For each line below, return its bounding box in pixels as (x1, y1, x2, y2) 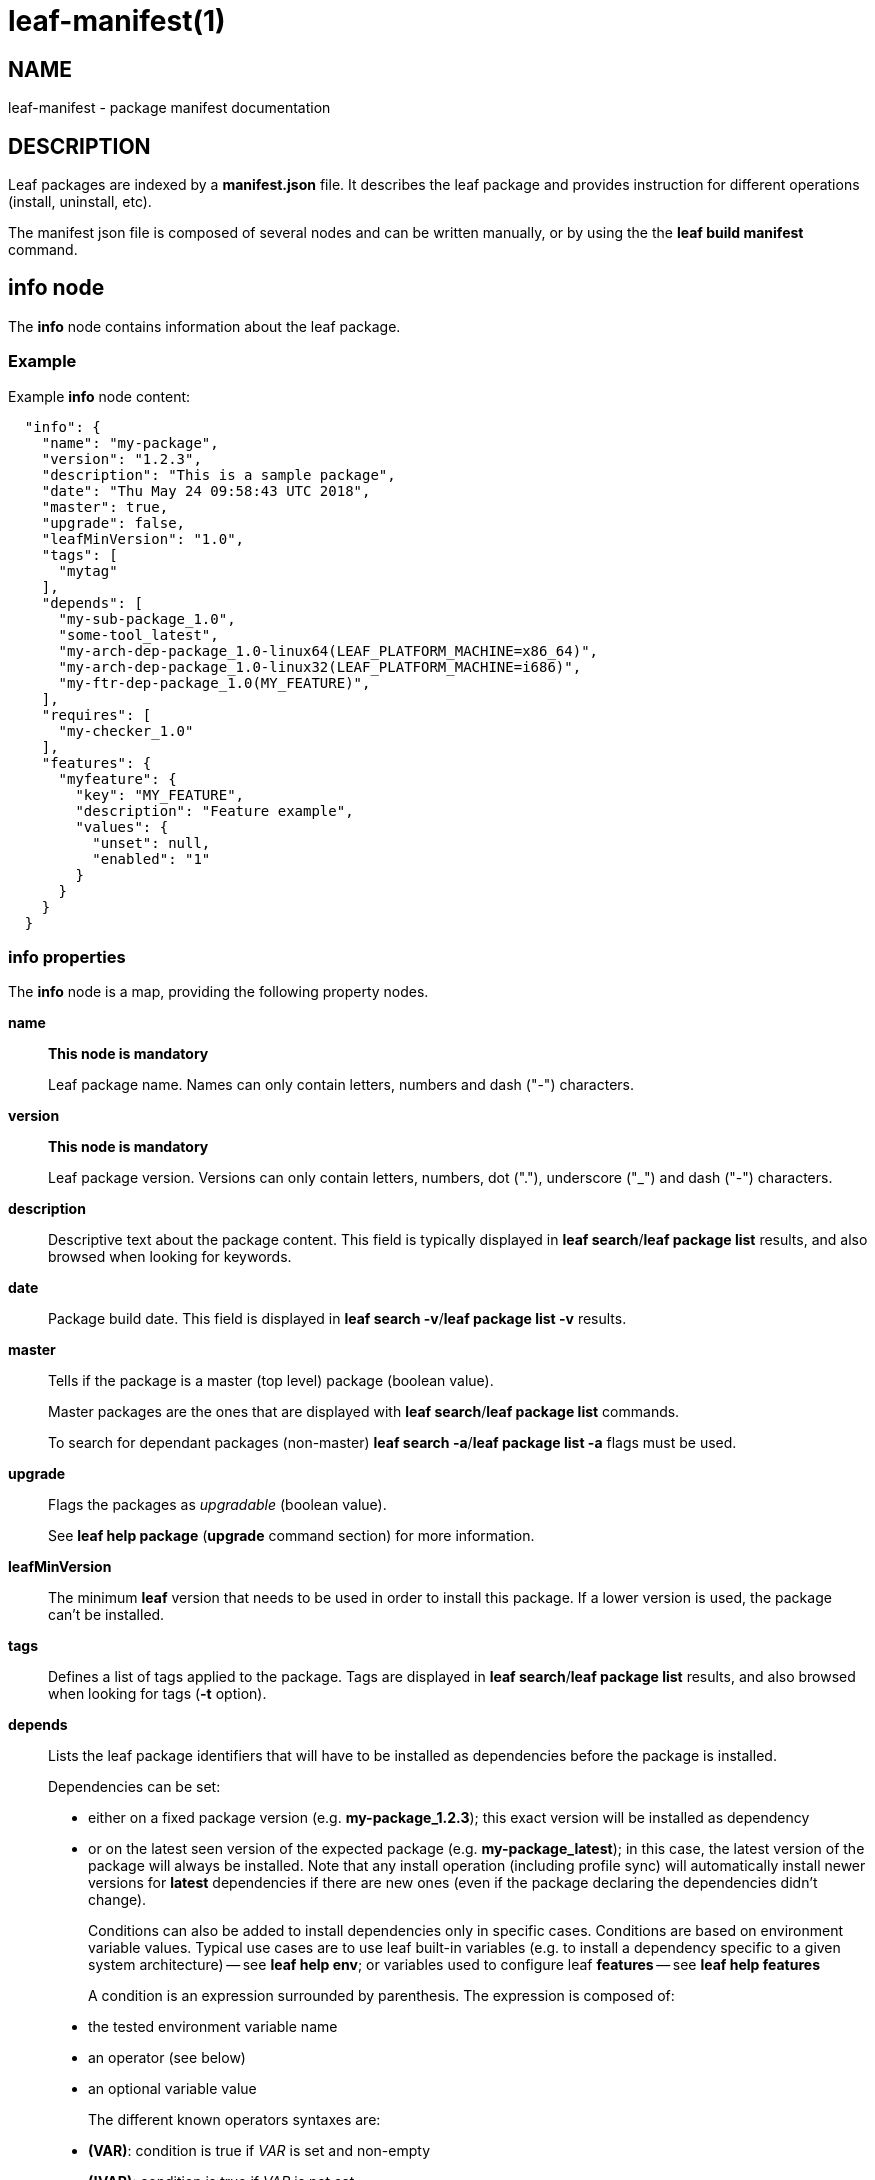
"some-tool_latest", (58, 626, 219, 643)
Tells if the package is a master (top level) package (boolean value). (48, 1372, 494, 1390)
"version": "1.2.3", (41, 450, 202, 467)
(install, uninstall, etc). (8, 193, 152, 211)
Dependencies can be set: (48, 1778, 221, 1796)
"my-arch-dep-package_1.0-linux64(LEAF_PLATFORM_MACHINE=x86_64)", (58, 642, 599, 659)
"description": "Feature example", (75, 802, 354, 819)
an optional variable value (88, 2080, 257, 2098)
